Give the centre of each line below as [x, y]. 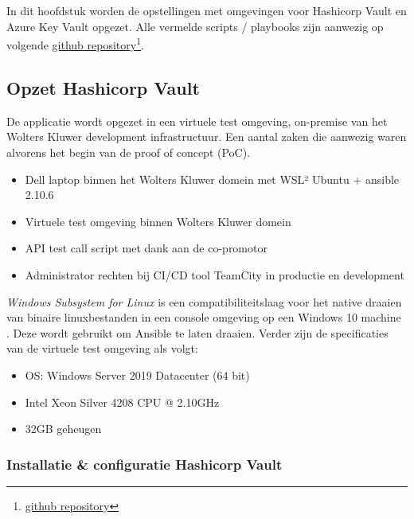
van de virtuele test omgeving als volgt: [102, 348]
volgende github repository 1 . [75, 44]
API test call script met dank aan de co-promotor [146, 248]
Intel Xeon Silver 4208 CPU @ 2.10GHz [122, 402]
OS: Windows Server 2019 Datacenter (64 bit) [137, 375]
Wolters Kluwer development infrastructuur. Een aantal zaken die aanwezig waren [207, 137]
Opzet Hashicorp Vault [103, 88]
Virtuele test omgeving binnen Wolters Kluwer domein [158, 221]
